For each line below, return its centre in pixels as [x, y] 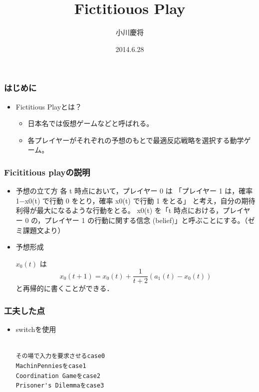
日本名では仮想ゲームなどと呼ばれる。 [91, 123]
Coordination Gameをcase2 [58, 376]
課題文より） [44, 230]
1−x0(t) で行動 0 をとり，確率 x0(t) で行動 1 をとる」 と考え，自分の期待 [135, 200]
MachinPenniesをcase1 [51, 366]
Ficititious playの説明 [47, 172]
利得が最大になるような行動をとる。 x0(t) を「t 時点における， [119, 210]
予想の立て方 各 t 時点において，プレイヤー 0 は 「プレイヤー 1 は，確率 [134, 191]
